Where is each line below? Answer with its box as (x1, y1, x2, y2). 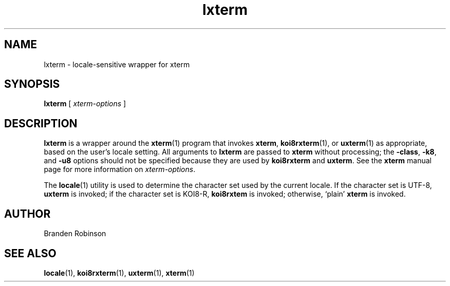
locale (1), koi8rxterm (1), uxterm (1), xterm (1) (44, 268, 195, 277)
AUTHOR (4, 207, 51, 220)
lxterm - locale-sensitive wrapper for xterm (44, 60, 190, 69)
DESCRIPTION (4, 117, 78, 130)
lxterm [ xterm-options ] (44, 99, 126, 108)
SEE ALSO (4, 246, 57, 260)
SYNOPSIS (4, 78, 60, 91)
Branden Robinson (44, 229, 106, 238)
